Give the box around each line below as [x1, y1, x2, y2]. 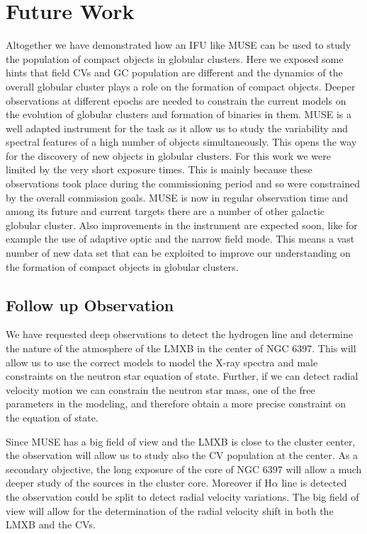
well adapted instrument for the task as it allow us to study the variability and [6, 120, 349, 135]
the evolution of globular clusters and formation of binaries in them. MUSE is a [6, 107, 351, 122]
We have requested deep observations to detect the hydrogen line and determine [6, 327, 353, 342]
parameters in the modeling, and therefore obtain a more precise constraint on [6, 396, 346, 411]
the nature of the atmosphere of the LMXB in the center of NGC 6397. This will [6, 341, 356, 356]
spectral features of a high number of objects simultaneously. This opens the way [6, 134, 357, 149]
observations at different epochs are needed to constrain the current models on [6, 93, 346, 108]
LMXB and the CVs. [6, 517, 96, 532]
